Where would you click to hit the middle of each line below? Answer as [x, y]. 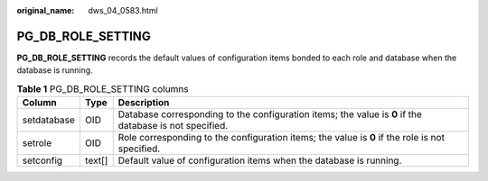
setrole [37, 143]
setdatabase [49, 120]
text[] [96, 160]
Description [144, 103]
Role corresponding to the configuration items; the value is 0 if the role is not [281, 138]
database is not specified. [173, 126]
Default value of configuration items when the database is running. [260, 160]
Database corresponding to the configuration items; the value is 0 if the [270, 114]
